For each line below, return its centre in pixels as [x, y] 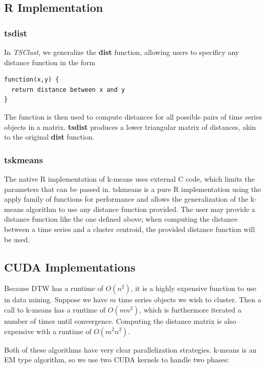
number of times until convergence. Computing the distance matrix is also [120, 321]
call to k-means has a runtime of [55, 309]
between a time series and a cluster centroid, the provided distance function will [130, 229]
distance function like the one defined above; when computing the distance [121, 219]
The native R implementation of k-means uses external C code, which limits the [129, 178]
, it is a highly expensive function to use [193, 288]
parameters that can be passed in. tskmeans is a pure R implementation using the [133, 189]
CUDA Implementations [70, 267]
